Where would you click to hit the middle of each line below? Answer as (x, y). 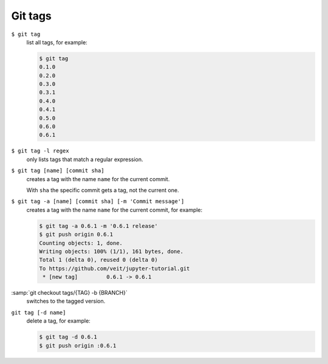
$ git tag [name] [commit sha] (58, 171)
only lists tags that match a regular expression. (85, 159)
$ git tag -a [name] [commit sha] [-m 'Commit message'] (98, 201)
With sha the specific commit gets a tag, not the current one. (103, 190)
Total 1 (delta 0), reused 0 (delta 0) (98, 260)
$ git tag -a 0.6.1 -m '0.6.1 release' (98, 226)
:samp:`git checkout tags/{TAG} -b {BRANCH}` (69, 293)
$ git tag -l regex (40, 151)
